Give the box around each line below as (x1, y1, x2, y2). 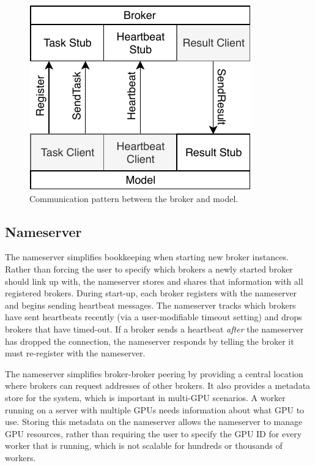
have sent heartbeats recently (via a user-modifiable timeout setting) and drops (5, 310, 302, 323)
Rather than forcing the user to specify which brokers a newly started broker (5, 262, 293, 275)
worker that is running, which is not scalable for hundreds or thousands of (5, 439, 283, 452)
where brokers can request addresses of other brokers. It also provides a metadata (5, 379, 311, 392)
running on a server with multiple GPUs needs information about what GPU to (5, 403, 305, 416)
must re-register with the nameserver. (5, 347, 146, 359)
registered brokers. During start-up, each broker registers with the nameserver (5, 287, 297, 299)
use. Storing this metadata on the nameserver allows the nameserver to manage (5, 415, 303, 428)
